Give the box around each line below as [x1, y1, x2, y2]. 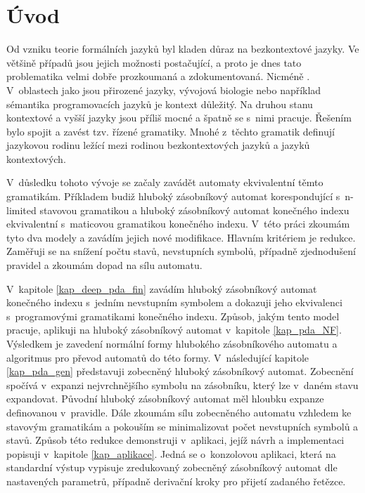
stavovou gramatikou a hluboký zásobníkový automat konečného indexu [39, 202, 350, 217]
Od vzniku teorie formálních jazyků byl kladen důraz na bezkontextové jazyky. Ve [6, 41, 359, 56]
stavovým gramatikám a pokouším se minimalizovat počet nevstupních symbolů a [6, 419, 359, 433]
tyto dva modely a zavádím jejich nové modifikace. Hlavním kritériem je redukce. [6, 230, 356, 244]
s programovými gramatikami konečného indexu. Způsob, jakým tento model [6, 308, 340, 323]
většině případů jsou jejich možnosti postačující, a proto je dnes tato [6, 55, 302, 70]
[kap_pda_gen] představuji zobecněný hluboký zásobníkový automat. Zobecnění [6, 364, 354, 379]
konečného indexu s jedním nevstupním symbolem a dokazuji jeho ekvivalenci [6, 295, 342, 310]
